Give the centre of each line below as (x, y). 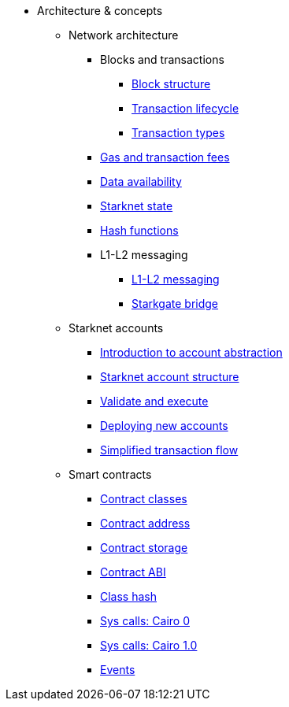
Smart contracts (110, 474)
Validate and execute (154, 401)
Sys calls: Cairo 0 (145, 621)
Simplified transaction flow (169, 450)
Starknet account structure (170, 377)
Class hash (129, 596)
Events (118, 670)
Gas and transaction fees (165, 157)
